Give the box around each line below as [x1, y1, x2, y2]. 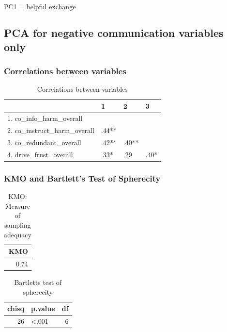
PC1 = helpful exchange [4, 1, 76, 11]
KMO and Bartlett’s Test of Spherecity [4, 172, 161, 184]
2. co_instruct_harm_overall [7, 125, 94, 135]
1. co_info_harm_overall [7, 113, 83, 123]
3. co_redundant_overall [7, 137, 81, 148]
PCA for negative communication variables [4, 25, 224, 40]
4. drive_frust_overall [7, 149, 73, 159]
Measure [5, 200, 30, 211]
